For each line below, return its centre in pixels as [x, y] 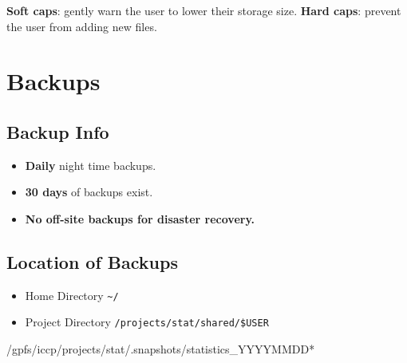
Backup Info [58, 131]
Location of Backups [92, 261]
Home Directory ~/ [72, 295]
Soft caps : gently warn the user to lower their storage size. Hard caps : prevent [204, 10]
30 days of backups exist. [89, 192]
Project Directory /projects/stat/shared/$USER [147, 322]
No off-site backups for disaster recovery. [140, 218]
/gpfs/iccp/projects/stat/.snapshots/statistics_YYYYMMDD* [161, 349]
